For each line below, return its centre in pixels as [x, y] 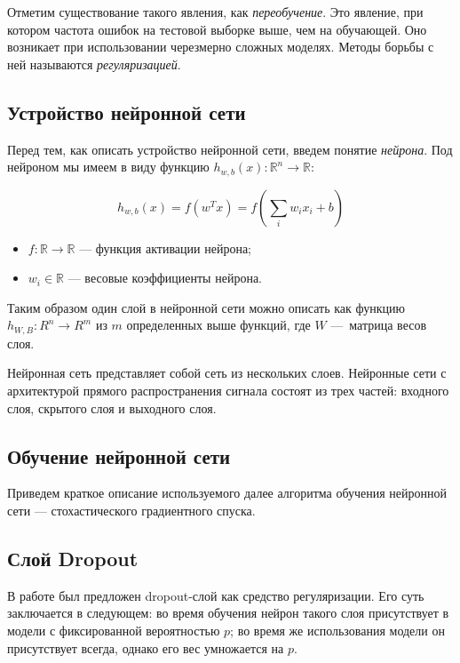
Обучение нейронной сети [119, 455]
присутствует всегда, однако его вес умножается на [146, 647]
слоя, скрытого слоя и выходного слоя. [112, 407]
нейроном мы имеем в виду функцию [108, 167]
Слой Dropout [73, 559]
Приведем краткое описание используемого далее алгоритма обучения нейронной [227, 493]
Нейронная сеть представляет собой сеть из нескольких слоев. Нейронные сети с [227, 373]
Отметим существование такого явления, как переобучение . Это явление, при [215, 12]
